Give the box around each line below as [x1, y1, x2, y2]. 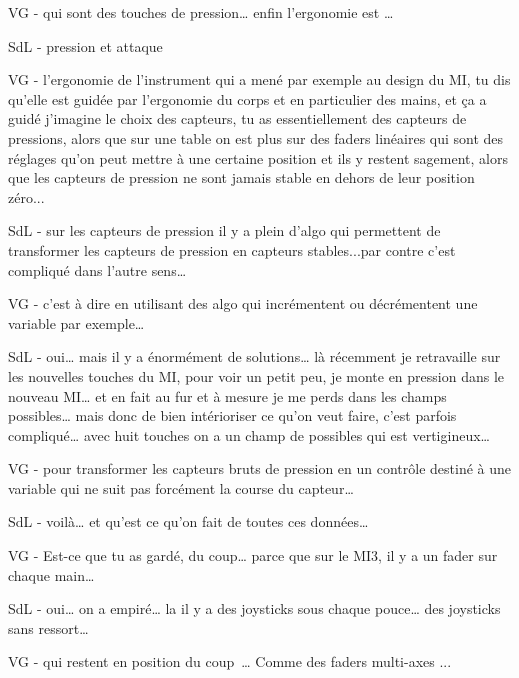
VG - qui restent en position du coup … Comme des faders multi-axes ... [8, 651, 452, 672]
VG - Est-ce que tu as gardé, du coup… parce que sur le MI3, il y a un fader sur [8, 545, 498, 566]
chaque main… [8, 564, 95, 585]
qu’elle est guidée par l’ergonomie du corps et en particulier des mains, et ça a [8, 88, 487, 109]
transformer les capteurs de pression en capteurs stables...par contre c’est [8, 239, 456, 260]
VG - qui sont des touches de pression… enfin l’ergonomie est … [8, 2, 394, 22]
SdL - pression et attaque [8, 35, 163, 56]
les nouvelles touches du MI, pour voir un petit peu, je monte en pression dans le [8, 365, 505, 386]
